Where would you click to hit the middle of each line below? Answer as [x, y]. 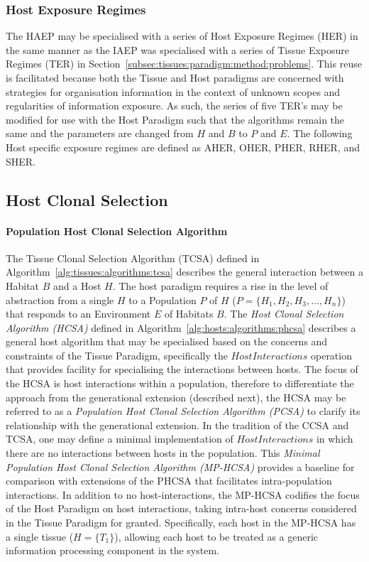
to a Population [163, 299]
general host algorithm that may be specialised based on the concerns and [167, 341]
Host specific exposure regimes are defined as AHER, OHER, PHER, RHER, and [183, 147]
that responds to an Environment [78, 314]
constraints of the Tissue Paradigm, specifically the [117, 355]
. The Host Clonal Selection [284, 314]
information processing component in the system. [112, 550]
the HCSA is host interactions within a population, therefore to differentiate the [180, 383]
